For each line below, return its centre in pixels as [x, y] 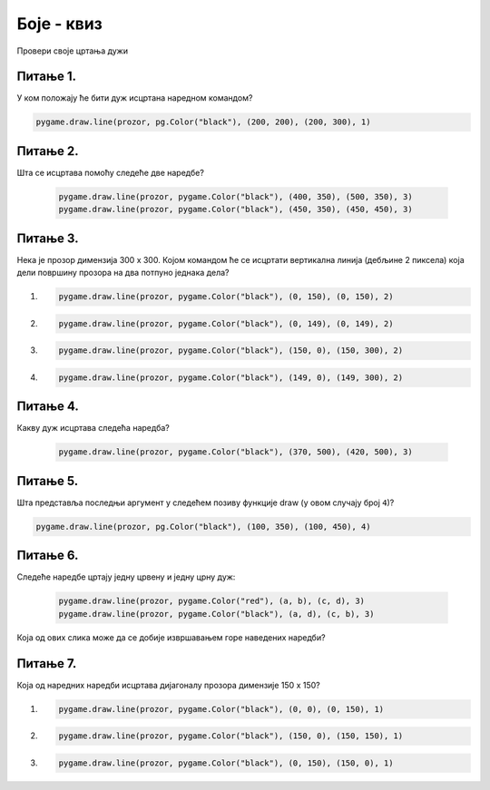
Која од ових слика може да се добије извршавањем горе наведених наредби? [171, 637]
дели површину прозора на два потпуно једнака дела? [123, 273]
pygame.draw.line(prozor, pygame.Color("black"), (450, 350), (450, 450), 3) [235, 210]
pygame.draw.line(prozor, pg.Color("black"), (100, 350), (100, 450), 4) [203, 527]
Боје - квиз [60, 24]
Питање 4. [48, 407]
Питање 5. [48, 481]
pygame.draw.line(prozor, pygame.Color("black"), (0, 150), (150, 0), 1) [226, 763]
